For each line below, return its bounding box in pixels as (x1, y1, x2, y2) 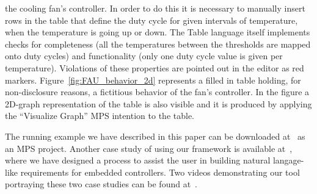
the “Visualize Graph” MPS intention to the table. (5, 109, 194, 122)
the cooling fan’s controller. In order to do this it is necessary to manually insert (5, 2, 305, 14)
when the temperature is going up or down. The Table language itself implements (5, 26, 310, 38)
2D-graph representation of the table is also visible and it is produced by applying (5, 97, 312, 110)
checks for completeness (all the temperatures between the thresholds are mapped (5, 37, 311, 50)
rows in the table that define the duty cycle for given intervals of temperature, (5, 13, 298, 26)
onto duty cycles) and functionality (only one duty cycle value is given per (5, 49, 283, 62)
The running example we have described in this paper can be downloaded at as (5, 129, 305, 142)
